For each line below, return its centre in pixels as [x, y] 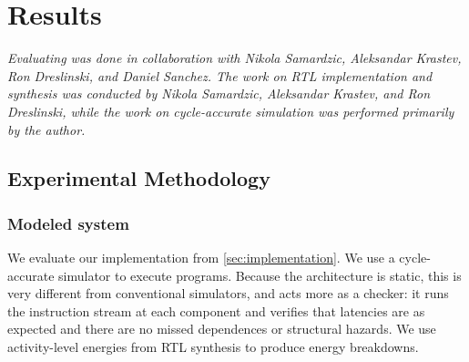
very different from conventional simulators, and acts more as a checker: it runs [228, 293]
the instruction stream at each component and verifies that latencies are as [216, 310]
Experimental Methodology [139, 178]
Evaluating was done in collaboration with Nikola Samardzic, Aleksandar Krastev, [234, 58]
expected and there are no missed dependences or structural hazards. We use [222, 329]
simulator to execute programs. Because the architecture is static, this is [260, 275]
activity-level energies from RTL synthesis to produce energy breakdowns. [213, 347]
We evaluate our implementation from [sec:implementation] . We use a [201, 258]
